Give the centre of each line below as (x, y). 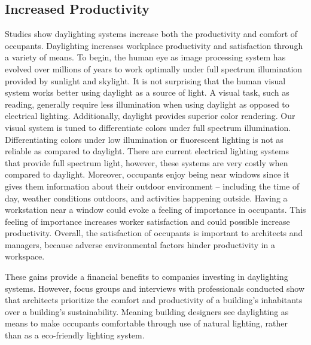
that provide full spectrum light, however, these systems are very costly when (147, 162)
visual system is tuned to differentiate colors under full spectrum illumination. (148, 127)
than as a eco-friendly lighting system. (75, 335)
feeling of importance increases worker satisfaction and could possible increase (147, 221)
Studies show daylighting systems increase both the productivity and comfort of (151, 34)
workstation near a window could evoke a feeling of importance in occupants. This (155, 210)
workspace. (25, 256)
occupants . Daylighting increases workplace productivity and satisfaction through (154, 45)
